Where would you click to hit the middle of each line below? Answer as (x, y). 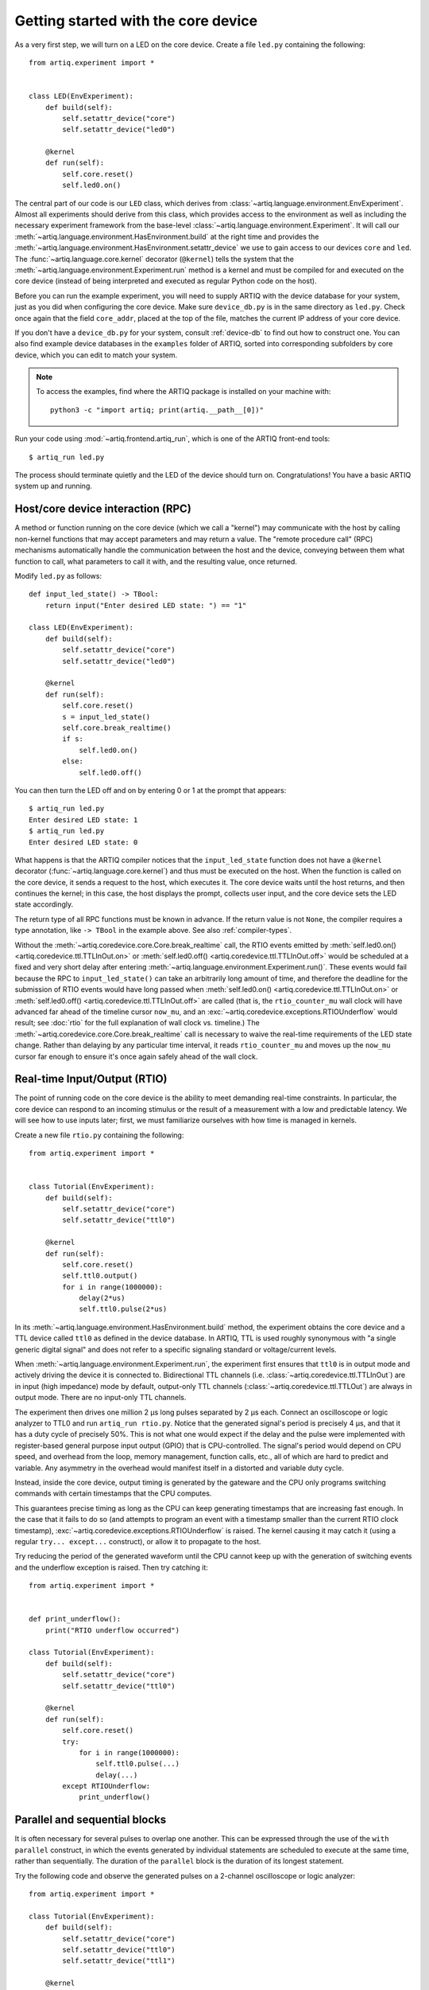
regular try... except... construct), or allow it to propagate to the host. (138, 1541)
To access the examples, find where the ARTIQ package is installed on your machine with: (184, 392)
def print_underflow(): (75, 1619)
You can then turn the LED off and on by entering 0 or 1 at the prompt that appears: (151, 790)
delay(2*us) (102, 1298)
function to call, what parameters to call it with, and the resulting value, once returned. (156, 561)
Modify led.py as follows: (58, 576)
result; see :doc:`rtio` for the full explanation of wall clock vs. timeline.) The (137, 1023)
